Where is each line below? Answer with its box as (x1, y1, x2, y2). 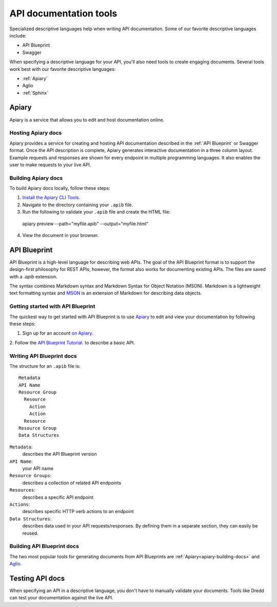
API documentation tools (9, 8, 117, 19)
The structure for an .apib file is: (9, 363, 81, 369)
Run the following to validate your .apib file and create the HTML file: (22, 209, 171, 215)
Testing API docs (9, 574, 65, 582)
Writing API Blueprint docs (9, 352, 77, 359)
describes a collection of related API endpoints (22, 480, 122, 486)
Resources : (9, 487, 35, 493)
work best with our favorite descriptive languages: (9, 66, 116, 72)
